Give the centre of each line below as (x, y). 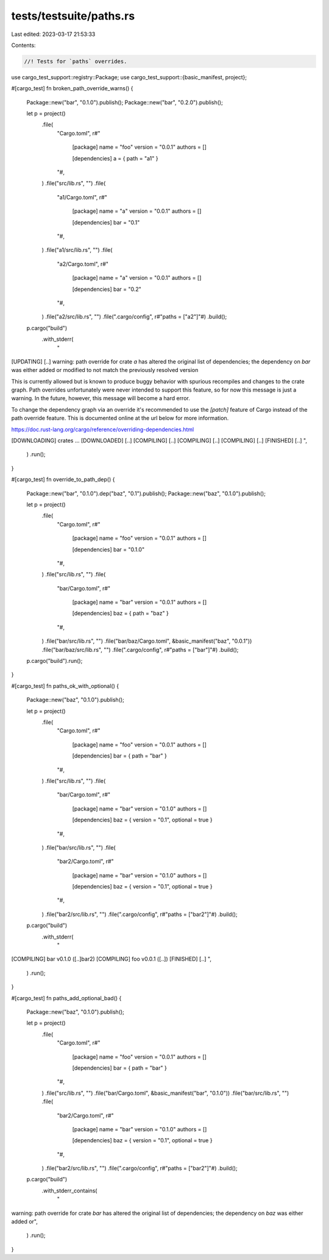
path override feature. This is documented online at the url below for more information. (120, 418)
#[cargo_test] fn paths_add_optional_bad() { (66, 998)
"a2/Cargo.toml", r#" (83, 264)
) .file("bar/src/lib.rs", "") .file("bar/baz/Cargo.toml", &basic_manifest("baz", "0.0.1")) (147, 641)
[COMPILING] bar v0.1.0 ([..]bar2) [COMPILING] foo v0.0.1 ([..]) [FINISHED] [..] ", (111, 959)
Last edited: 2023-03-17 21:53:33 (53, 34)
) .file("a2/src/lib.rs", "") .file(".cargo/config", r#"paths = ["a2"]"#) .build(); (134, 317)
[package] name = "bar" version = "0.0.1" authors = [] (140, 602)
